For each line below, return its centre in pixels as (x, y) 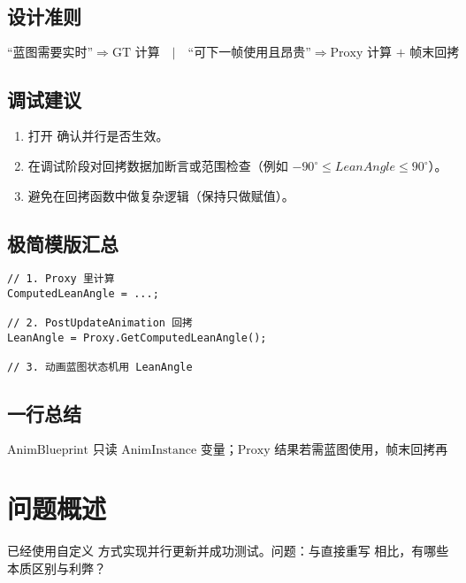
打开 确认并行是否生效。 (98, 136)
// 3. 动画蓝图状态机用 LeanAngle (100, 368)
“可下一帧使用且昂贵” (249, 54)
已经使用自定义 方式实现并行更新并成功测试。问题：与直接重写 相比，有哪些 (228, 551)
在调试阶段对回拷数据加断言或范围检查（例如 (158, 165)
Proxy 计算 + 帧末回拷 (395, 54)
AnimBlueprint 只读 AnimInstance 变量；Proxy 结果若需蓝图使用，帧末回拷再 (228, 451)
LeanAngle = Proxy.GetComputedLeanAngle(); (137, 338)
